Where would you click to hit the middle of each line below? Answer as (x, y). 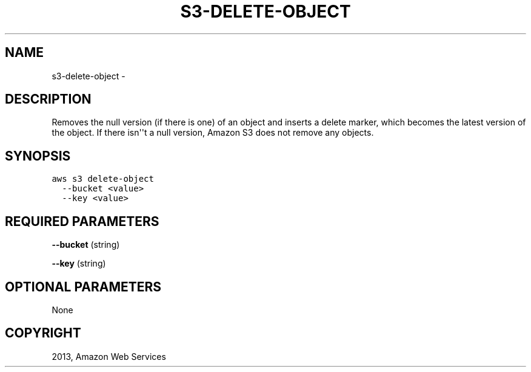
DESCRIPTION (48, 99)
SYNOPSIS (38, 156)
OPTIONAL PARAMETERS (83, 287)
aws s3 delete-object (103, 179)
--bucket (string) (86, 245)
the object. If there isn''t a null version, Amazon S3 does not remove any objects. (213, 133)
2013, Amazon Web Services (109, 356)
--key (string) (79, 264)
